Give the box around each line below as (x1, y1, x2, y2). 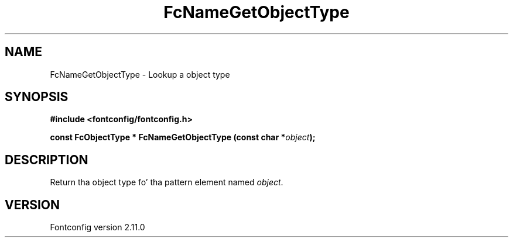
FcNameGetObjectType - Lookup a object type (50, 69, 230, 79)
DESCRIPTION (5, 152, 88, 167)
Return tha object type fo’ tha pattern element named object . (50, 177, 283, 188)
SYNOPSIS (5, 89, 69, 105)
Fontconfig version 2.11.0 (50, 222, 145, 233)
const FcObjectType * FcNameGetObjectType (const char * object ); (50, 132, 316, 143)
